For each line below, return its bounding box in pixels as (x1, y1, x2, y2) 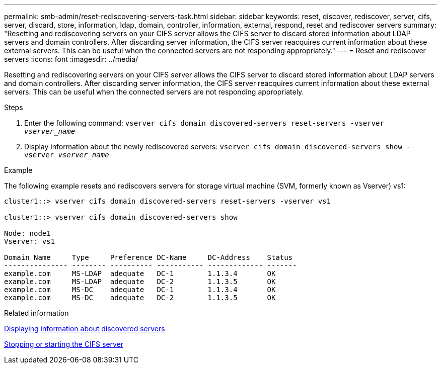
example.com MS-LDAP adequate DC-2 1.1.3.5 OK (4, 278, 276, 286)
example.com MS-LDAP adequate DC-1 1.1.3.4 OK (4, 269, 276, 278)
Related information (4, 309, 69, 317)
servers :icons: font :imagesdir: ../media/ (4, 55, 138, 63)
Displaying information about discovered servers (4, 324, 165, 333)
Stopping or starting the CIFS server (4, 340, 124, 348)
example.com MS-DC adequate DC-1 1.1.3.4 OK (4, 286, 276, 294)
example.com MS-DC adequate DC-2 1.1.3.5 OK (4, 294, 276, 302)
